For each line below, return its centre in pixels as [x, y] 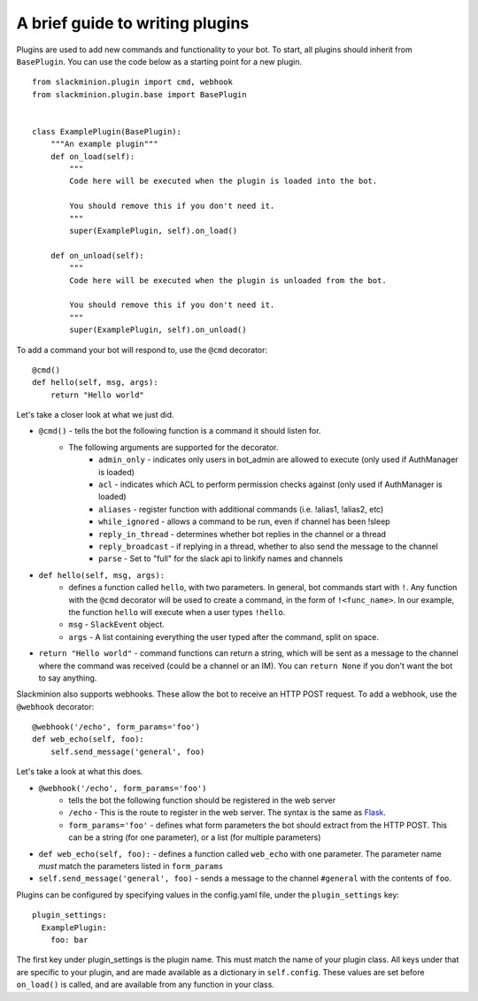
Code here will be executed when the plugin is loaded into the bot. [224, 181]
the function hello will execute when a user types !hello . [177, 612]
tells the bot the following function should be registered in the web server [202, 800]
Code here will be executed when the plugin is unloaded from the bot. [228, 280]
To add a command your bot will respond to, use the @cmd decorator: [142, 350]
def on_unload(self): [97, 255]
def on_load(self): [93, 156]
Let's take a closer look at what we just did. [95, 415]
